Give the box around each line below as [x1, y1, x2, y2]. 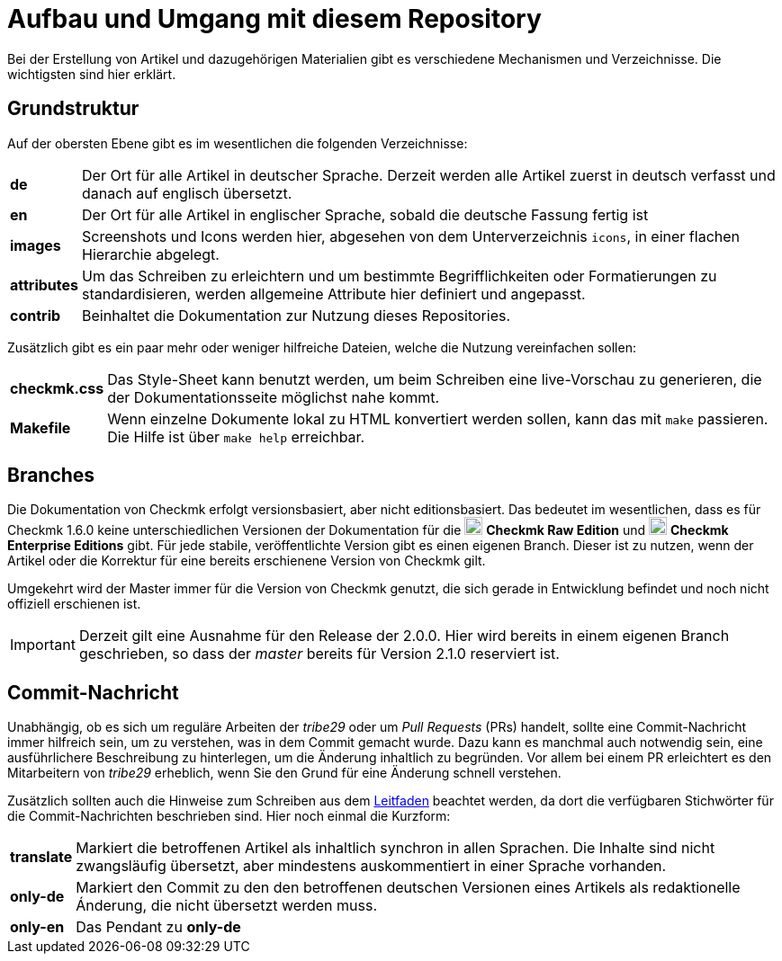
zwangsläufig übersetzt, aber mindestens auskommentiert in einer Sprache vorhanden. [76, 857, 667, 876]
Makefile [10, 418, 71, 437]
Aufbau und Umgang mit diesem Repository [7, 4, 542, 34]
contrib [10, 306, 61, 325]
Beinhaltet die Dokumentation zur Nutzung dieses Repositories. [82, 306, 511, 325]
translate [10, 848, 73, 867]
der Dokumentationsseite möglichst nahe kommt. [107, 387, 440, 406]
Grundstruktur [7, 97, 139, 120]
